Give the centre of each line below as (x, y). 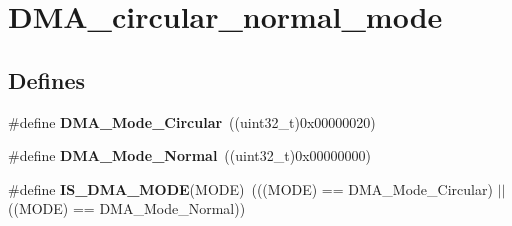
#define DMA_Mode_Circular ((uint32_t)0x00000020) (192, 121)
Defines (47, 79)
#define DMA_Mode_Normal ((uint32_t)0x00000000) (189, 155)
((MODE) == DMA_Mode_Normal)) (127, 208)
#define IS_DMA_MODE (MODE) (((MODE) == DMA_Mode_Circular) (250, 188)
